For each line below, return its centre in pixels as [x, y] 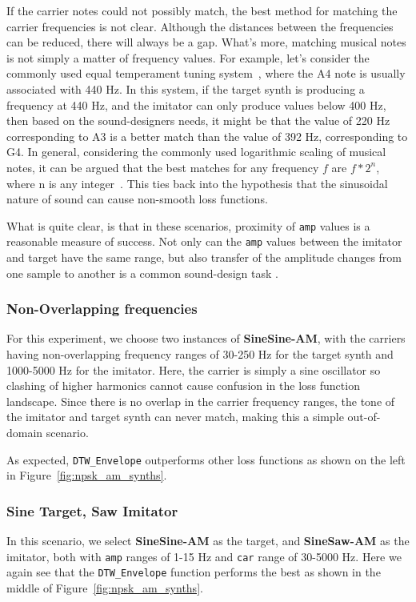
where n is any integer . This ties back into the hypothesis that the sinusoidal [197, 183]
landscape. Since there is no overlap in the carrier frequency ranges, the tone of [201, 401]
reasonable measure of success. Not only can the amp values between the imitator [204, 241]
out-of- [364, 417]
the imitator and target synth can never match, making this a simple [175, 417]
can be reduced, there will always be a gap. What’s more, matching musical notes [206, 42]
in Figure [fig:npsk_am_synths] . [87, 475]
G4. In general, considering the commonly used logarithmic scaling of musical [196, 152]
